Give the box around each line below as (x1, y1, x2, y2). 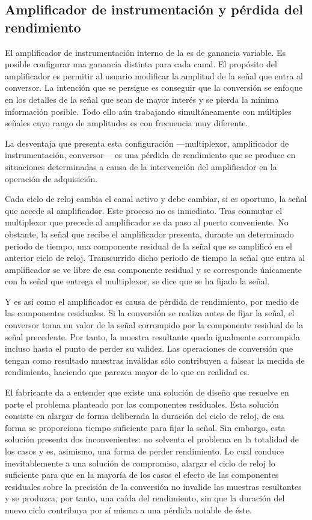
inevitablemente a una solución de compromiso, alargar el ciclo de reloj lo (5, 456, 275, 469)
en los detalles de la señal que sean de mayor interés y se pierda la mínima (5, 93, 279, 105)
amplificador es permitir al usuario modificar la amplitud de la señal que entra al (5, 69, 303, 82)
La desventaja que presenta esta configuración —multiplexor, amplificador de (5, 136, 289, 149)
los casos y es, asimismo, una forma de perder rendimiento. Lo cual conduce (5, 445, 284, 457)
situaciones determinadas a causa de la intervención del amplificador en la (5, 160, 277, 173)
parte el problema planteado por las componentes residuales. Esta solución (5, 397, 279, 410)
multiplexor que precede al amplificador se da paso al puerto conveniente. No (5, 216, 289, 228)
